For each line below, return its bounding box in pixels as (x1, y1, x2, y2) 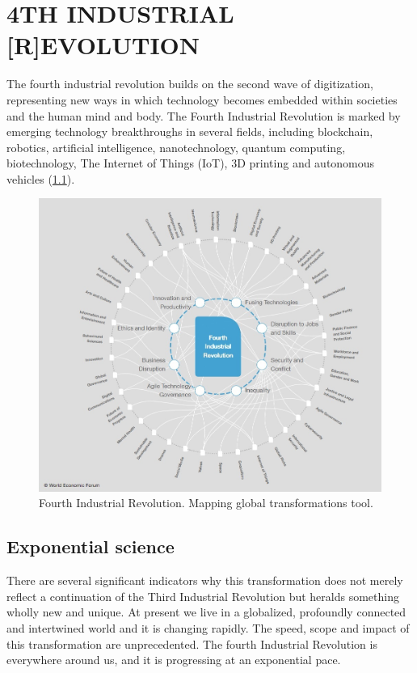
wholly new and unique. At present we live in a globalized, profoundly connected (6, 603, 406, 620)
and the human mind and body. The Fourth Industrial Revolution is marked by (6, 107, 401, 124)
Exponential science (6, 534, 175, 559)
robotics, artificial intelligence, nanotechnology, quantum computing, (6, 138, 346, 155)
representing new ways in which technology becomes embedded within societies (6, 91, 398, 108)
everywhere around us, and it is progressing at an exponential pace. (6, 651, 341, 668)
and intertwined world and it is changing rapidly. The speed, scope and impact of (6, 619, 410, 636)
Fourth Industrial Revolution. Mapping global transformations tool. (39, 494, 373, 511)
